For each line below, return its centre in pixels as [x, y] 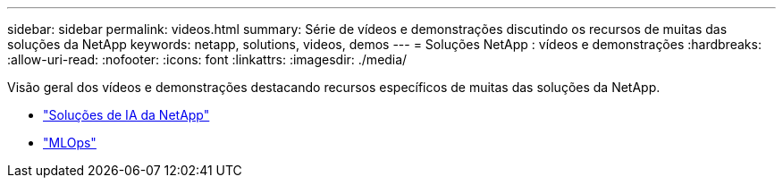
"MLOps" [70, 143]
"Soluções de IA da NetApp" [126, 115]
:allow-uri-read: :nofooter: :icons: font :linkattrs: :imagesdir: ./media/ [207, 59]
